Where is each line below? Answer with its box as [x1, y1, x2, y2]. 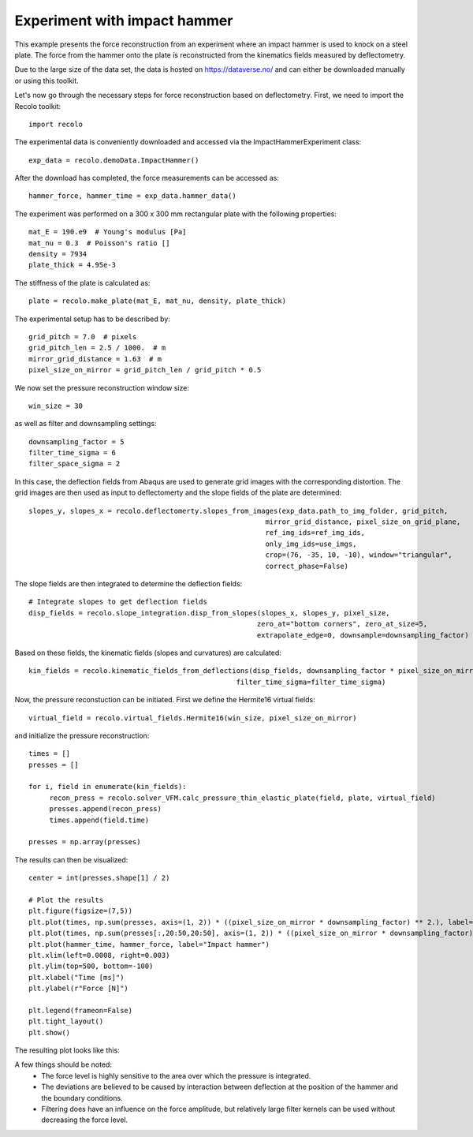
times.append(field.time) [49, 815, 150, 825]
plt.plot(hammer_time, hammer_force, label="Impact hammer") [28, 940, 270, 948]
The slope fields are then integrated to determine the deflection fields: [14, 579, 243, 588]
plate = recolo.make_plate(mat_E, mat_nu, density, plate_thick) [28, 297, 287, 305]
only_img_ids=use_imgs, [265, 539, 357, 548]
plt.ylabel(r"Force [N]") [28, 984, 129, 993]
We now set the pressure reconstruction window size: [14, 383, 189, 392]
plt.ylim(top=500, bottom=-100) [28, 962, 154, 971]
